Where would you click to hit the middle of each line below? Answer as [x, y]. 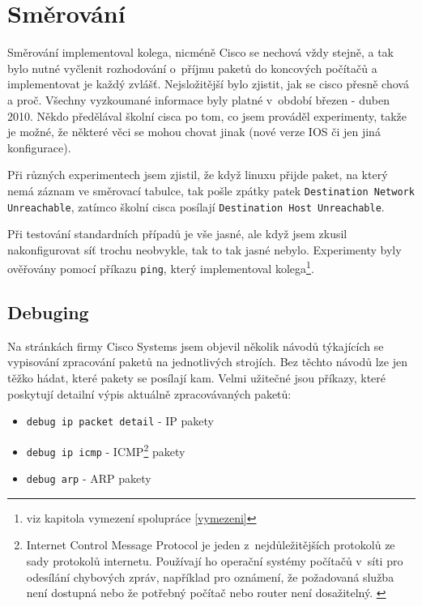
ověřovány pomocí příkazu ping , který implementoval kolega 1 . [161, 267]
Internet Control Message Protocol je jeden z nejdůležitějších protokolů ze [211, 545]
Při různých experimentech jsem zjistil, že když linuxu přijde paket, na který [198, 175]
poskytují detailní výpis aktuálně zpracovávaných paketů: [149, 393]
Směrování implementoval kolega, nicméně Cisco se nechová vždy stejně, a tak [200, 52]
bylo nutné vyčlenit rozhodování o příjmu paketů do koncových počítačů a [192, 68]
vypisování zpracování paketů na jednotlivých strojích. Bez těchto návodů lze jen [207, 362]
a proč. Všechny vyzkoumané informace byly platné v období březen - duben [198, 99]
